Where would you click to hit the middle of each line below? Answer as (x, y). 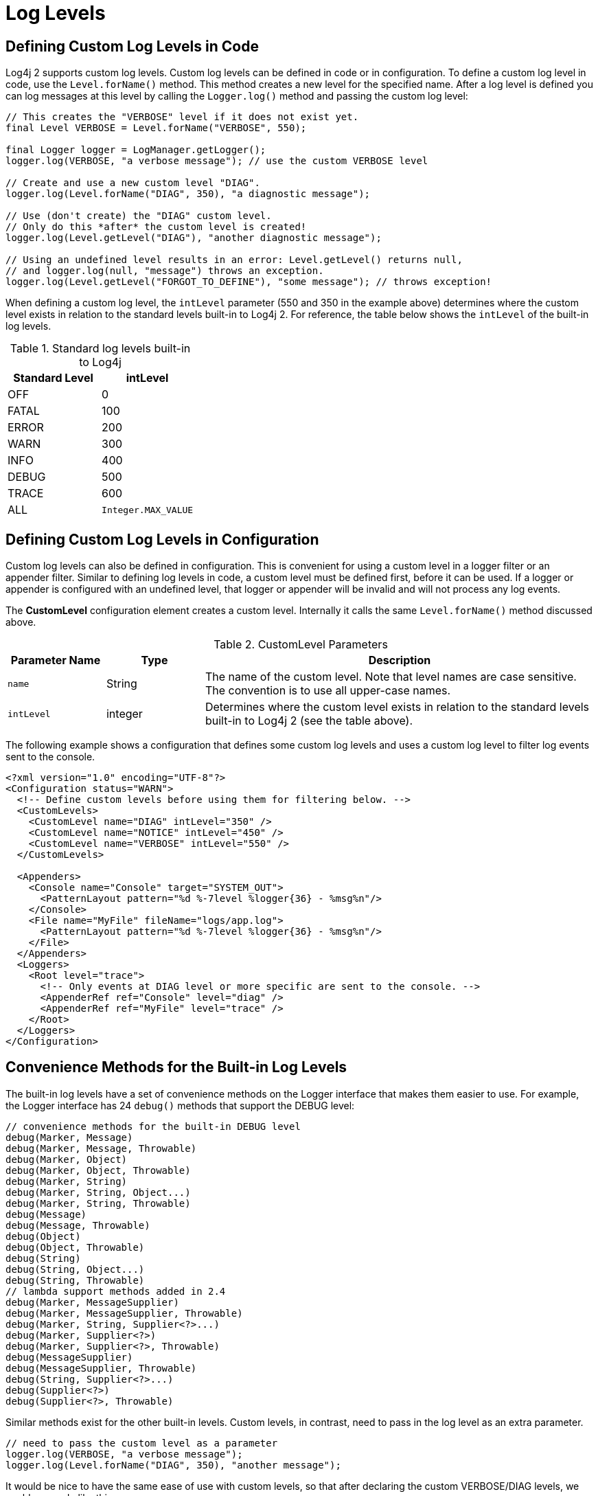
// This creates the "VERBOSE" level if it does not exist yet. (182, 117)
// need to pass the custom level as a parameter (142, 1443)
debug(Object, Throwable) (75, 1247)
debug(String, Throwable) (75, 1280)
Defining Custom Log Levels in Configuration (162, 539)
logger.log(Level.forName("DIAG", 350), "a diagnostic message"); (188, 194)
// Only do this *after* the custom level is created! (156, 227)
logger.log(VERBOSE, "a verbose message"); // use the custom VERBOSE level (217, 161)
